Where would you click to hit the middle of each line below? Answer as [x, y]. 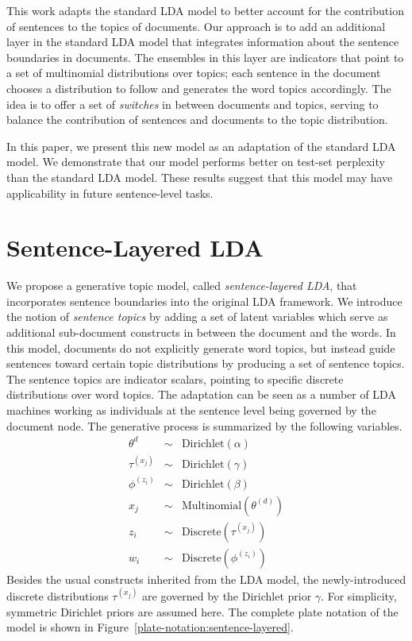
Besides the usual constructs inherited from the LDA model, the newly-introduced [206, 579]
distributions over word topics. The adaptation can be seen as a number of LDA [201, 394]
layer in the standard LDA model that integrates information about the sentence [203, 42]
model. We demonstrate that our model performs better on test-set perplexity [196, 162]
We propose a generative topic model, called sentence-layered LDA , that [182, 286]
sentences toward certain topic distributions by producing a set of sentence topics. [206, 363]
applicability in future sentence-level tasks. [110, 193]
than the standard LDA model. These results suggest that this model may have [200, 177]
